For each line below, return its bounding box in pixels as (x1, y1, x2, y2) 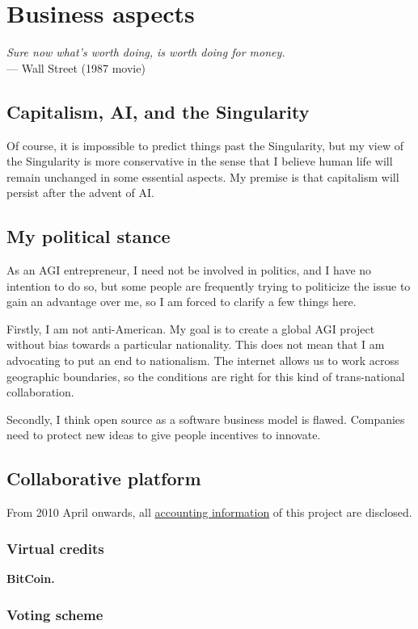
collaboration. (6, 384, 74, 400)
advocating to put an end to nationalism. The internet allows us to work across (6, 352, 399, 369)
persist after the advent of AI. (6, 184, 155, 201)
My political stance (6, 224, 171, 249)
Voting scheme (6, 604, 103, 624)
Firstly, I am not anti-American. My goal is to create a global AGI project (6, 320, 375, 337)
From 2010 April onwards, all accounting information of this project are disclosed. (6, 504, 412, 521)
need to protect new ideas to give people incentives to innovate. (6, 426, 321, 443)
